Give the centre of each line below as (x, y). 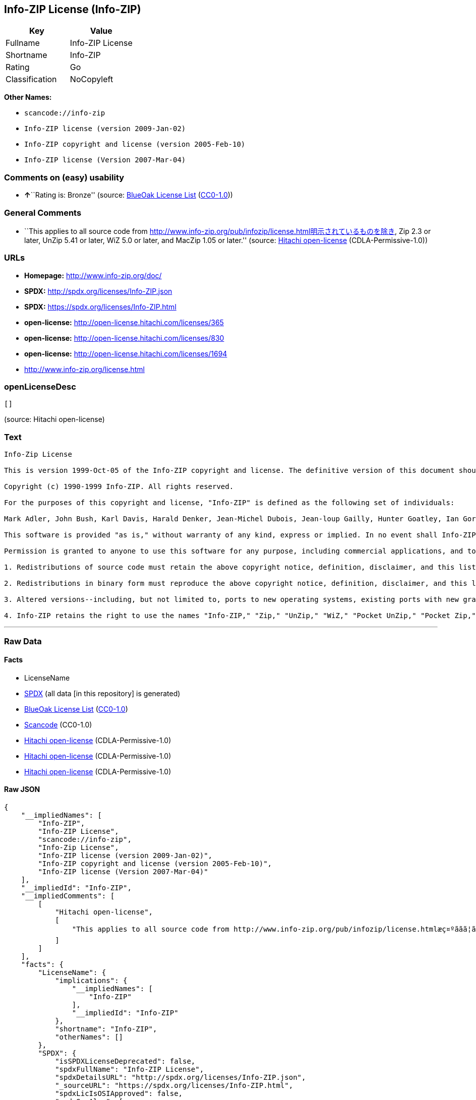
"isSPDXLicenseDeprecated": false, (125, 1061)
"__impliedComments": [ (68, 896)
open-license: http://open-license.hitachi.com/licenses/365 (124, 322)
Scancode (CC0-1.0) (58, 724)
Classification (31, 79)
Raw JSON (22, 789)
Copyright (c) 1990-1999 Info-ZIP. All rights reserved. (119, 487)
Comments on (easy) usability (64, 177)
